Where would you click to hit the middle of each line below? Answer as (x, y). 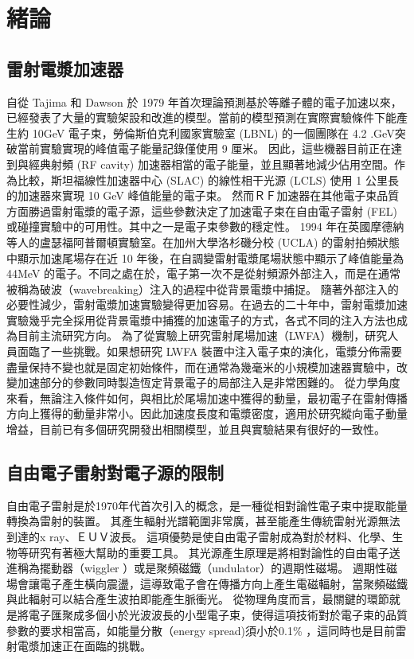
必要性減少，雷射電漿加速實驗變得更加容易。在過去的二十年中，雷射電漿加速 (207, 304)
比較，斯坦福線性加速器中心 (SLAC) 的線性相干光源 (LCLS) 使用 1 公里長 (208, 179)
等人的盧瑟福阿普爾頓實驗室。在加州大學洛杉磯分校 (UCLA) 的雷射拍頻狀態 (203, 242)
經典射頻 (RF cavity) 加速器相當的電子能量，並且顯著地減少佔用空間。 (211, 164)
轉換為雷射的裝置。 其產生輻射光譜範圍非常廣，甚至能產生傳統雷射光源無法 (203, 521)
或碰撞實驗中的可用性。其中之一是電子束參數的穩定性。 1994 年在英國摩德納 (205, 226)
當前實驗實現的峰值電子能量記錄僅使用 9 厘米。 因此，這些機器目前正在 (204, 148)
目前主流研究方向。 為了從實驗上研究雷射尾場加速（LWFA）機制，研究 (202, 335)
